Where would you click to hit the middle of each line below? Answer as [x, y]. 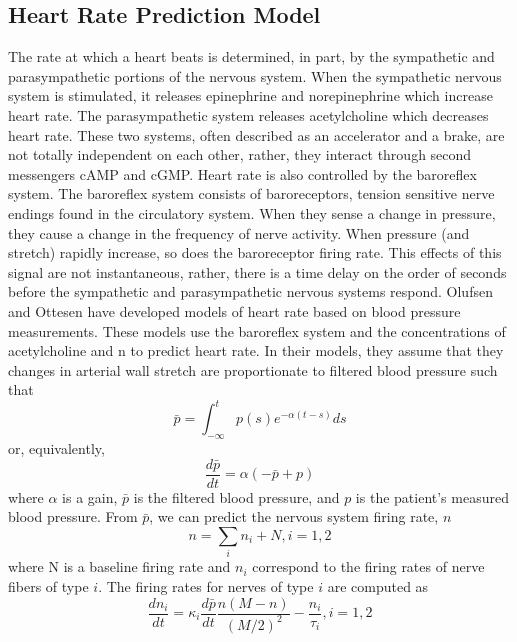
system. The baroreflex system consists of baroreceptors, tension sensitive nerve [251, 193]
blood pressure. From [73, 516]
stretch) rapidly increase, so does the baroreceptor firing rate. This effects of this [255, 252]
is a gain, [90, 496]
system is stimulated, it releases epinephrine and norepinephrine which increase [250, 95]
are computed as [378, 585]
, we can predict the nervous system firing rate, [294, 516]
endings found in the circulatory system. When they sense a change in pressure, [252, 212]
